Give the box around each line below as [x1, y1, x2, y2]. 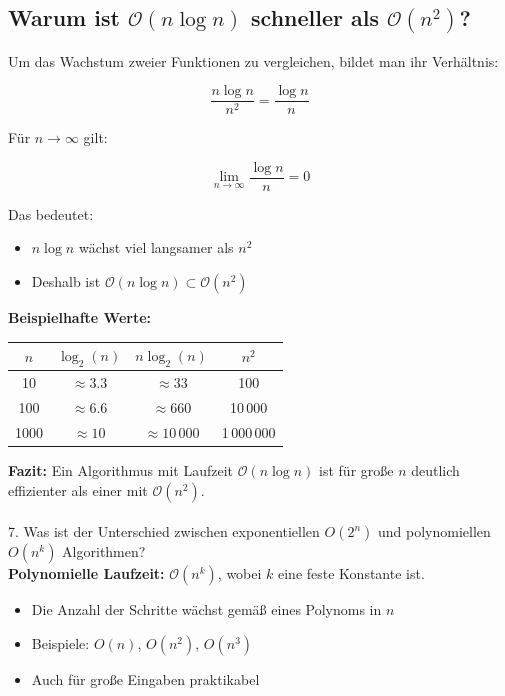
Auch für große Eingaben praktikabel [31, 668, 260, 689]
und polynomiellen [378, 521, 491, 542]
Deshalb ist [31, 271, 101, 292]
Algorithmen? [62, 541, 146, 562]
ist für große [319, 459, 394, 480]
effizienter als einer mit [8, 479, 148, 500]
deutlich [411, 459, 460, 480]
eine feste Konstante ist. [278, 563, 425, 584]
